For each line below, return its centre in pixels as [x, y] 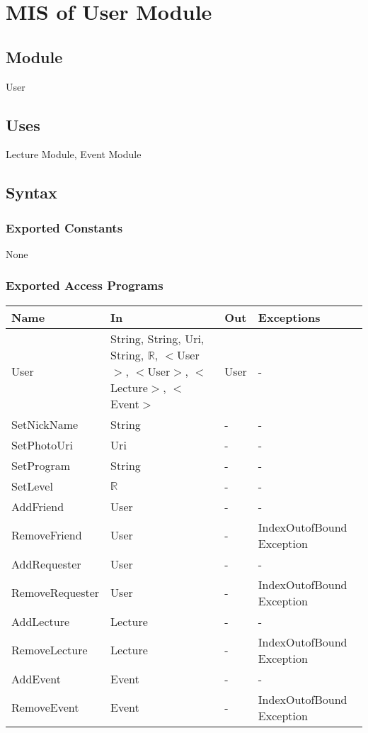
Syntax [31, 192]
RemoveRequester [56, 593]
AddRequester [46, 564]
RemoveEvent [45, 707]
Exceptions [289, 317]
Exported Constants [64, 227]
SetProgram [41, 465]
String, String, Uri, [157, 338]
